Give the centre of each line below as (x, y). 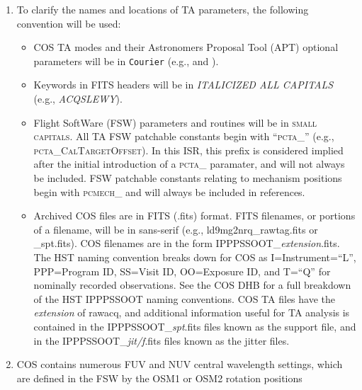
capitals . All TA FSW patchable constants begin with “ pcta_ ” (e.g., (184, 136)
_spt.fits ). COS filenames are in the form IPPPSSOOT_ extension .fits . (187, 243)
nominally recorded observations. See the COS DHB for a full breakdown (192, 285)
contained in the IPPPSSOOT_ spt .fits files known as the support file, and (195, 326)
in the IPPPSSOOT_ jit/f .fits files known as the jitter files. (162, 340)
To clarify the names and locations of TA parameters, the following (163, 9)
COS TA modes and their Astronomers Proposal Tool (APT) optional (186, 47)
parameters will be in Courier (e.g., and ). (126, 61)
